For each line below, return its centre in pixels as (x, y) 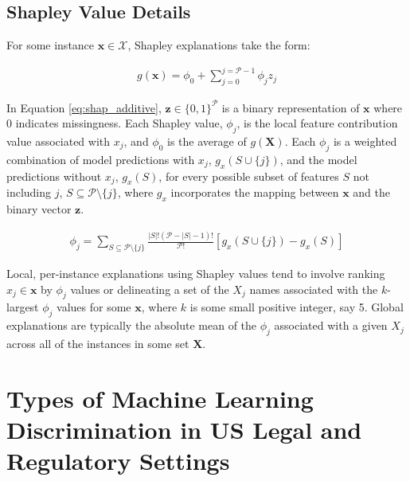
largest (23, 307)
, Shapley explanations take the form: (219, 45)
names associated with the (314, 289)
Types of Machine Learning (160, 398)
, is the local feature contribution (317, 123)
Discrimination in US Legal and (184, 429)
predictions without (54, 176)
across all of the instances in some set (98, 343)
